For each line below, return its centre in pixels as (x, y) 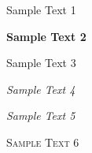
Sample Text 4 (41, 89)
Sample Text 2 (46, 36)
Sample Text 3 (41, 63)
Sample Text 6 (43, 142)
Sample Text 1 (41, 9)
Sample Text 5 (41, 116)
